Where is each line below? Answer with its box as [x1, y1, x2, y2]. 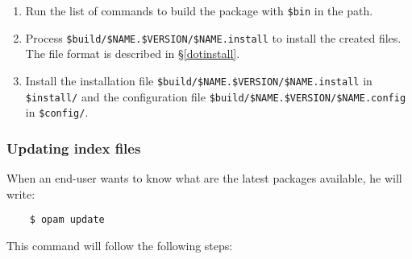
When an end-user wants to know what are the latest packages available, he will [6, 170, 402, 187]
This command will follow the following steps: [6, 236, 233, 253]
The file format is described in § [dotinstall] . [25, 45, 240, 62]
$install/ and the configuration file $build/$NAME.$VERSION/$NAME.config [25, 88, 406, 105]
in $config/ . [25, 104, 89, 121]
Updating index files [6, 138, 141, 158]
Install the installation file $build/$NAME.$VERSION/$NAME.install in [25, 72, 372, 88]
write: [6, 185, 35, 202]
